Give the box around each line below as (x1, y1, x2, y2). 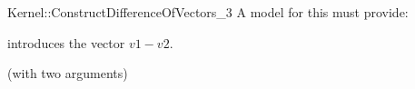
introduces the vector (7, 33, 125, 52)
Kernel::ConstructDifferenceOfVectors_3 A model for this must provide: (7, 3, 409, 21)
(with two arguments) (7, 64, 128, 83)
